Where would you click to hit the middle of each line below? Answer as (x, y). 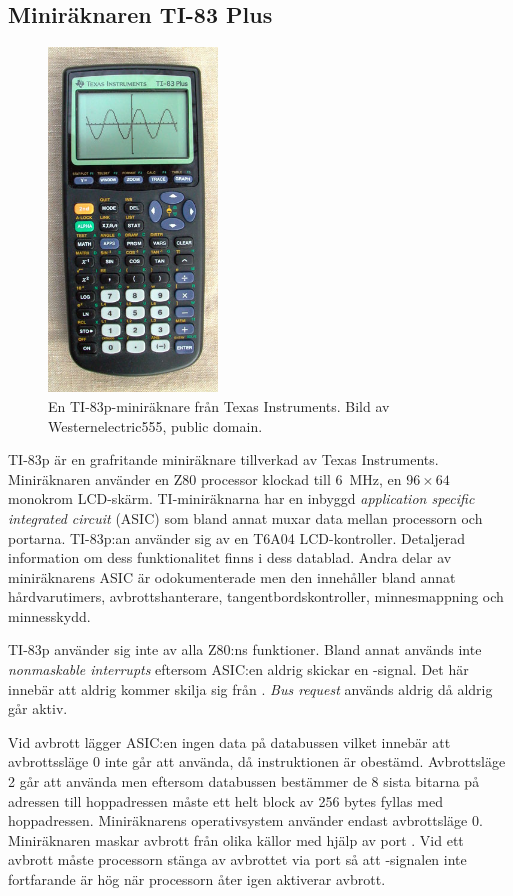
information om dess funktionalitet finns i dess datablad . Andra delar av (230, 557)
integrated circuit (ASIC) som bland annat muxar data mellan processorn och (245, 517)
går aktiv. (38, 708)
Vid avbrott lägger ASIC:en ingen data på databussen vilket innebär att (229, 741)
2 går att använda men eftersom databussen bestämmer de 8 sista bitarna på (244, 781)
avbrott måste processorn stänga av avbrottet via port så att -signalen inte (237, 859)
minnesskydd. (49, 615)
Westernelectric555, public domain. (155, 425)
